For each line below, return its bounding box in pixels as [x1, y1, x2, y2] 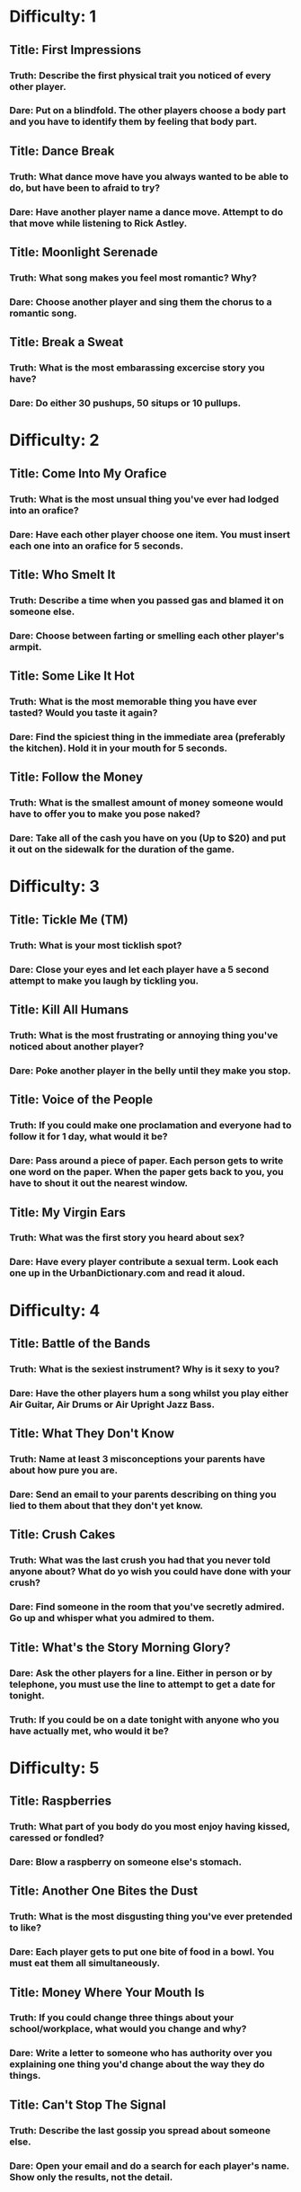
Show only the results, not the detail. [9, 2170, 173, 2183]
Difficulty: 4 [9, 1300, 101, 1321]
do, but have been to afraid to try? [9, 182, 160, 194]
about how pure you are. [9, 1464, 119, 1476]
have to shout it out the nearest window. [9, 1177, 189, 1190]
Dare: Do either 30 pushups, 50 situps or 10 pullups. [9, 397, 242, 410]
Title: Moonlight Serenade [9, 245, 159, 260]
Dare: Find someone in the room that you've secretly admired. [9, 1600, 285, 1613]
